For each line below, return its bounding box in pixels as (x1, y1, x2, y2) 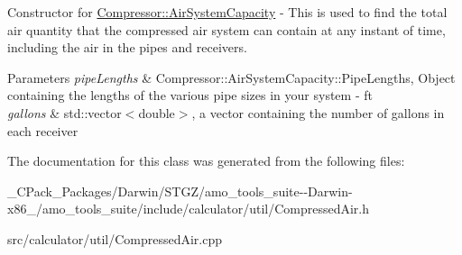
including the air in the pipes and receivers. (7, 38, 247, 57)
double (138, 103, 175, 122)
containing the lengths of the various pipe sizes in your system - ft (7, 86, 373, 105)
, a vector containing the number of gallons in (191, 103, 445, 122)
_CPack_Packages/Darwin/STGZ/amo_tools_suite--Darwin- (7, 181, 353, 200)
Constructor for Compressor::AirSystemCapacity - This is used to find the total (7, 3, 448, 21)
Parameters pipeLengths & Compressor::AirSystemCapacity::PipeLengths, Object (7, 68, 456, 87)
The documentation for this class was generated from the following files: (7, 151, 405, 170)
